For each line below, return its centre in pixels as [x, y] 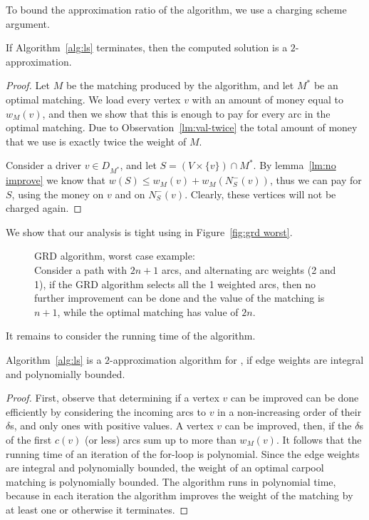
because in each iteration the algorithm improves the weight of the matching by [180, 495]
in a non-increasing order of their [290, 411]
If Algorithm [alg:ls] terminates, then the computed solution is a [147, 47]
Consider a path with [81, 270]
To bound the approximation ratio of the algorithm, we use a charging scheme [176, 9]
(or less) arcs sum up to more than [160, 439]
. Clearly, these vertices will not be [260, 194]
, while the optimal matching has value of [148, 311]
